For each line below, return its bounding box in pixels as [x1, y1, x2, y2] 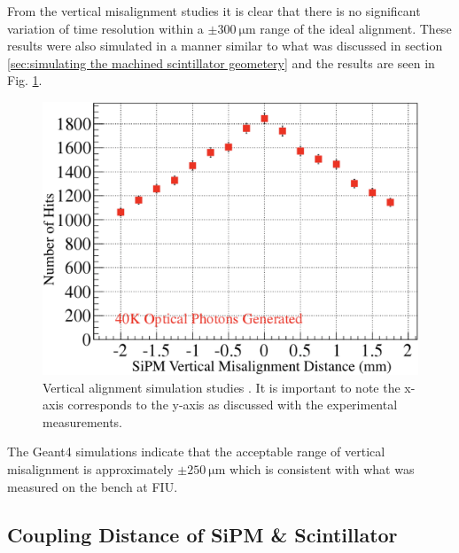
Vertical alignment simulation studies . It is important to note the [43, 378, 401, 396]
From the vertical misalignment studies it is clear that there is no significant [7, 2, 421, 19]
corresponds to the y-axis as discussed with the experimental [67, 395, 398, 414]
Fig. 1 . [7, 71, 43, 90]
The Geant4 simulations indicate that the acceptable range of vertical [7, 442, 385, 461]
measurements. [43, 412, 123, 431]
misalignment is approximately [7, 460, 174, 478]
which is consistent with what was [229, 460, 415, 478]
